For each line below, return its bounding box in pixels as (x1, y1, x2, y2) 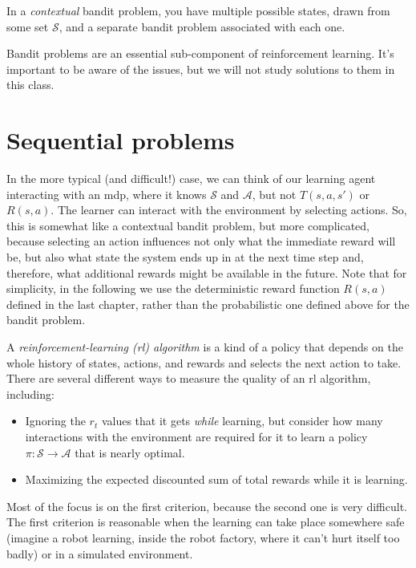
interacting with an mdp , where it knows (6, 185, 207, 202)
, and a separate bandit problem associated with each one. (59, 18, 345, 34)
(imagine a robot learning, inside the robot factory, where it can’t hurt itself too (6, 529, 400, 546)
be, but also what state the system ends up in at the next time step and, (6, 249, 364, 266)
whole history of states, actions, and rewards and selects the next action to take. (6, 354, 402, 371)
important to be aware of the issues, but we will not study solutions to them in (6, 60, 395, 77)
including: (6, 385, 55, 402)
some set (6, 18, 49, 34)
